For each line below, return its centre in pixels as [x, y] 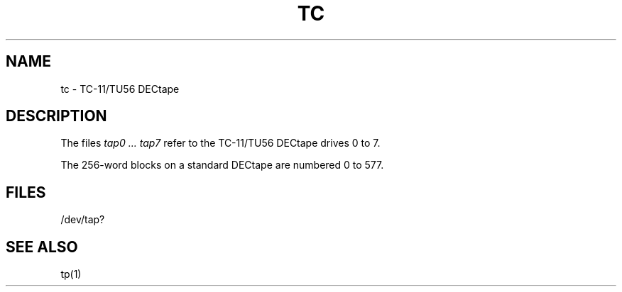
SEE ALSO [42, 247]
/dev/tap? [83, 220]
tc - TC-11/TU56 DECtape [120, 89]
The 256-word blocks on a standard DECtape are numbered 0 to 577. [222, 165]
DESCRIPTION [56, 116]
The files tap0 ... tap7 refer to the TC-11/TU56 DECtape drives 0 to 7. [220, 143]
